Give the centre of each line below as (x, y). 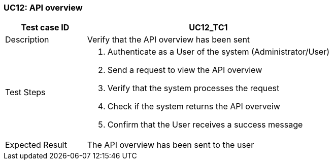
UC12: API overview (43, 8)
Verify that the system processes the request (193, 88)
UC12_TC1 (208, 28)
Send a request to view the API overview (185, 70)
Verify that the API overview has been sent (169, 40)
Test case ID (45, 28)
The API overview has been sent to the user (171, 145)
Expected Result (36, 145)
